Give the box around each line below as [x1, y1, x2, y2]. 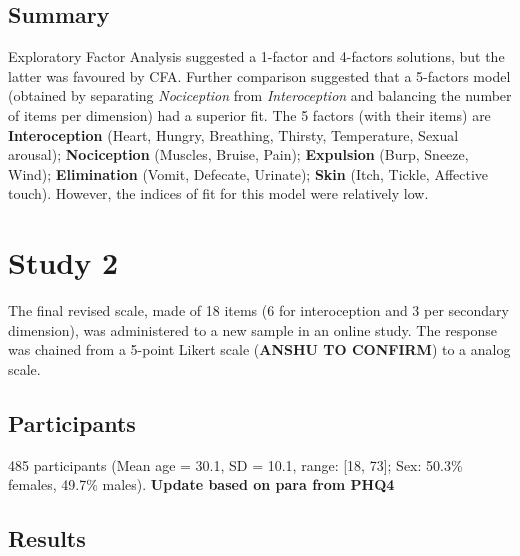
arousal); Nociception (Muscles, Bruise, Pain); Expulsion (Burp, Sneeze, [8, 144, 469, 165]
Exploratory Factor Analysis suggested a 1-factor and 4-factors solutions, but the [8, 46, 505, 67]
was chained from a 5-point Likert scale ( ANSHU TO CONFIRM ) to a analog [8, 339, 511, 360]
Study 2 [8, 242, 119, 283]
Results [8, 523, 86, 554]
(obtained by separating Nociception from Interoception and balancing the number [8, 85, 512, 106]
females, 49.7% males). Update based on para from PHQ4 [8, 474, 395, 495]
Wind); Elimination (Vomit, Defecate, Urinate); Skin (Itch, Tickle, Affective [8, 163, 489, 184]
